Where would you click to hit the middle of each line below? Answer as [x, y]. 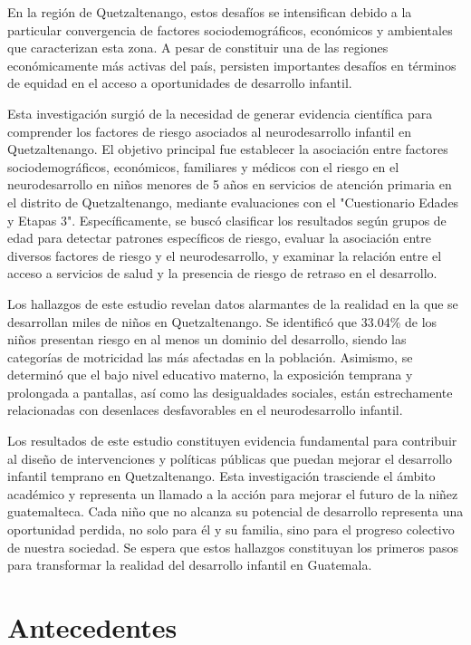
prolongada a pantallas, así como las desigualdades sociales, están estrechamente [230, 392]
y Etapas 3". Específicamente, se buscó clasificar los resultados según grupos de [227, 220]
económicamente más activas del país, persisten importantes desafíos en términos [232, 65]
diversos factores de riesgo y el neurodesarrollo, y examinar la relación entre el [225, 255]
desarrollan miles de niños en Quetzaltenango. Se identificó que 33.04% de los [222, 321]
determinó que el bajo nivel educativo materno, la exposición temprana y [210, 375]
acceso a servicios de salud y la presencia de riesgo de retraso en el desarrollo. [222, 273]
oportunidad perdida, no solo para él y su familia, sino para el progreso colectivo [231, 529]
